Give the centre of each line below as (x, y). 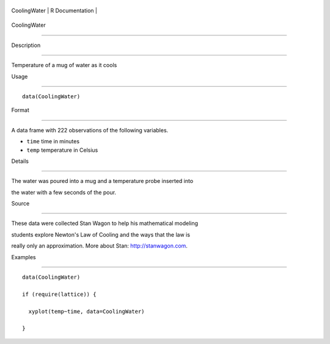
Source (20, 204)
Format (20, 110)
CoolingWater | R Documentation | (54, 10)
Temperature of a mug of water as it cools (64, 65)
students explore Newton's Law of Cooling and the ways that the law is (101, 234)
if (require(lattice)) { (59, 294)
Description (26, 45)
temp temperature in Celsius (62, 150)
